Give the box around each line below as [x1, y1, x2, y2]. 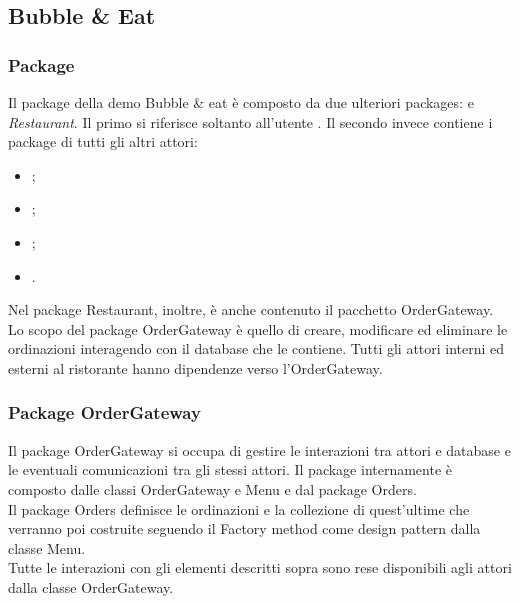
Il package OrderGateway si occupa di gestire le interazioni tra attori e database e [8, 439, 511, 460]
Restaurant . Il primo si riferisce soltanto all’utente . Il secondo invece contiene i [8, 111, 493, 132]
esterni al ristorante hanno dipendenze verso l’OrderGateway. [8, 357, 383, 378]
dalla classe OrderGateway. [8, 576, 174, 597]
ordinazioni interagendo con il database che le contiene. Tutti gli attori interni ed [8, 338, 505, 359]
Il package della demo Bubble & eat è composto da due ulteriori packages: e [8, 92, 474, 112]
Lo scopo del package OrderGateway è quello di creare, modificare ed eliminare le [8, 318, 508, 339]
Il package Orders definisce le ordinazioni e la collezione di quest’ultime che [8, 498, 470, 519]
